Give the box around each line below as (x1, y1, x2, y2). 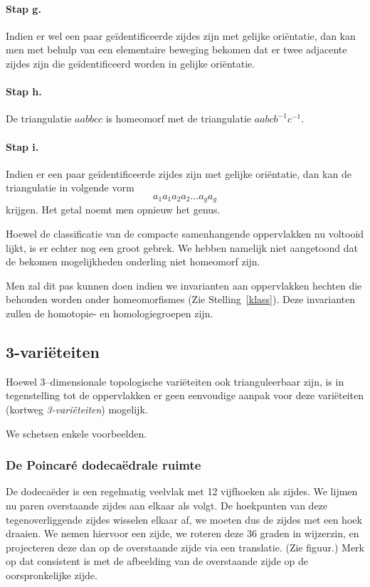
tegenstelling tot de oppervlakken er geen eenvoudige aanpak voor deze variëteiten (6, 388, 364, 403)
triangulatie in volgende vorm (6, 180, 134, 195)
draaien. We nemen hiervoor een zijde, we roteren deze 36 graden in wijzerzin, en (6, 526, 359, 541)
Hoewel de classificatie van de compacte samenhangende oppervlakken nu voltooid (6, 226, 364, 240)
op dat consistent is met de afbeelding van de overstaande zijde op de (6, 554, 308, 569)
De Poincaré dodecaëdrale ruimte (6, 456, 201, 474)
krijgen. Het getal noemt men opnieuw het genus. (6, 202, 221, 217)
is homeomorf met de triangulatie (105, 111, 252, 126)
